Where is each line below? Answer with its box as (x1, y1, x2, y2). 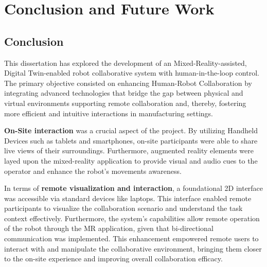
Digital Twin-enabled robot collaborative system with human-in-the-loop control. (4, 67, 259, 78)
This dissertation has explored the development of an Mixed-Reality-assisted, (4, 57, 247, 68)
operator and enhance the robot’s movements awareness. (4, 165, 182, 176)
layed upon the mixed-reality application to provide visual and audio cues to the (4, 155, 258, 166)
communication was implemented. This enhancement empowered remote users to (4, 233, 259, 244)
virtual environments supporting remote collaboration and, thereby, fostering (4, 97, 246, 108)
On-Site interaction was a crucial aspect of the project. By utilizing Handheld (4, 125, 258, 136)
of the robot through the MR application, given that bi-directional (4, 223, 213, 234)
